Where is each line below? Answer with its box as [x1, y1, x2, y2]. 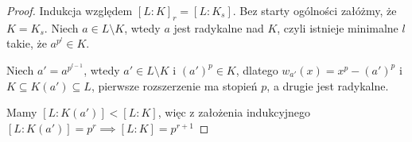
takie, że [6, 35, 47, 52]
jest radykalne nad [173, 19, 264, 36]
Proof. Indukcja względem [6, 2, 133, 18]
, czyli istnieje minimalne [277, 19, 398, 36]
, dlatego [235, 61, 278, 78]
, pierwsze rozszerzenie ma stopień [91, 77, 258, 94]
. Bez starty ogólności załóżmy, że [232, 2, 397, 18]
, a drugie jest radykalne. [266, 77, 389, 94]
